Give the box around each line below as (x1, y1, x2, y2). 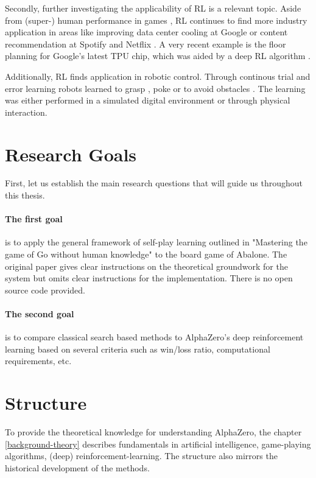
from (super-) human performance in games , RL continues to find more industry (5, 13, 307, 26)
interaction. (5, 105, 47, 118)
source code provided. (5, 283, 85, 296)
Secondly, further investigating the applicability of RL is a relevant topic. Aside (5, 2, 301, 14)
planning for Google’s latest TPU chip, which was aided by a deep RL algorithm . (5, 49, 311, 62)
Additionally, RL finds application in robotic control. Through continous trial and (5, 69, 311, 82)
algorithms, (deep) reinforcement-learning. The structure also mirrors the (5, 449, 278, 462)
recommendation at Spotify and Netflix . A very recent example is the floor (5, 37, 286, 50)
